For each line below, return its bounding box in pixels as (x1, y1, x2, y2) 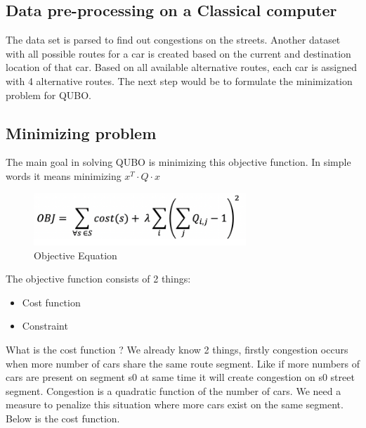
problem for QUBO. (6, 87, 92, 102)
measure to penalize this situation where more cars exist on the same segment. (6, 397, 344, 412)
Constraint (22, 318, 68, 333)
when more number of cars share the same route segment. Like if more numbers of (6, 356, 360, 370)
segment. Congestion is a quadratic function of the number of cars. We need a (6, 383, 341, 398)
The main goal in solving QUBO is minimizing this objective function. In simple (6, 155, 351, 169)
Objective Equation (34, 247, 117, 262)
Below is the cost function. (6, 411, 120, 425)
